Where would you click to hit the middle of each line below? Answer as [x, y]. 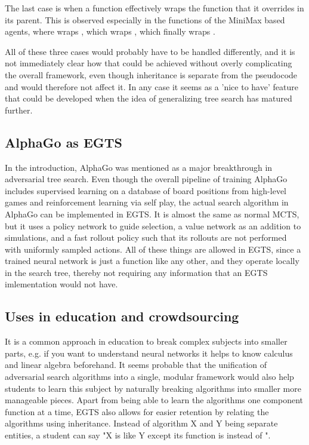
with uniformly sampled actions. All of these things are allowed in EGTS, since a [153, 249]
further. [19, 110]
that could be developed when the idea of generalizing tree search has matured [149, 98]
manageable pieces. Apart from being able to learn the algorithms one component [154, 400]
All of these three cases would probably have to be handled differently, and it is [150, 51]
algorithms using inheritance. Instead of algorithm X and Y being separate [141, 423]
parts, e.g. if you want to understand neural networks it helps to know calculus [149, 353]
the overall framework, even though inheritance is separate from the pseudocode [151, 74]
